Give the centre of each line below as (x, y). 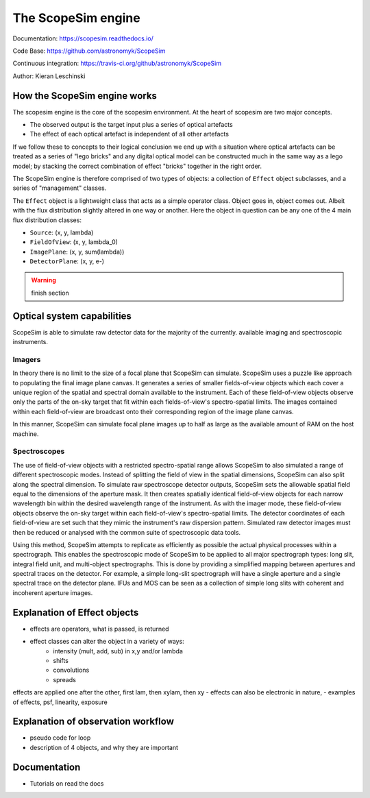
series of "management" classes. (60, 188)
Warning (44, 280)
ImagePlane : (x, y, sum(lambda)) (77, 252)
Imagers (27, 359)
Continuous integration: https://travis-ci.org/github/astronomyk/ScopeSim (117, 63)
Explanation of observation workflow (93, 722)
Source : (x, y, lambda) (62, 232)
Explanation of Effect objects (76, 613)
